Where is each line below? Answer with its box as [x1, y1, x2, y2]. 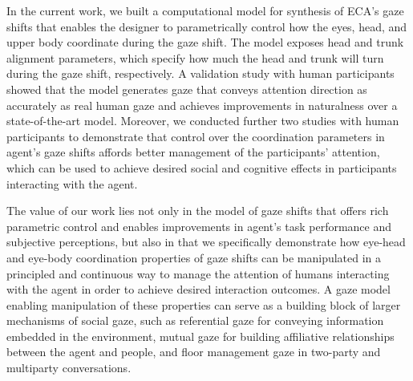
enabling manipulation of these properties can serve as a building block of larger [6, 296, 401, 313]
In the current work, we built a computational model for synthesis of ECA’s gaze [6, 2, 404, 18]
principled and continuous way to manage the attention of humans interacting [6, 265, 390, 282]
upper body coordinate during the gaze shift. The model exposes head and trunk [6, 34, 404, 51]
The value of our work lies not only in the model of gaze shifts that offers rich [6, 202, 389, 219]
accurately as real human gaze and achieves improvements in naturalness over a [6, 96, 398, 113]
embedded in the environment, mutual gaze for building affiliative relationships [6, 327, 395, 344]
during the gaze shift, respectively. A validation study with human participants [6, 65, 395, 82]
